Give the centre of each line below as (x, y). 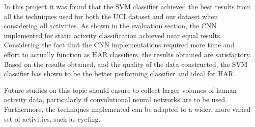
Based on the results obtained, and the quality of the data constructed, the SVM (126, 64)
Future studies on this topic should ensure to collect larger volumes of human (120, 90)
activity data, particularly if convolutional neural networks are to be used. (115, 99)
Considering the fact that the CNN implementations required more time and (119, 45)
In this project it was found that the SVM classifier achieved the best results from (127, 6)
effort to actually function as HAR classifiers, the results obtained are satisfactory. (128, 54)
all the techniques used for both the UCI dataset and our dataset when (111, 16)
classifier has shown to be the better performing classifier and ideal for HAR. (120, 74)
